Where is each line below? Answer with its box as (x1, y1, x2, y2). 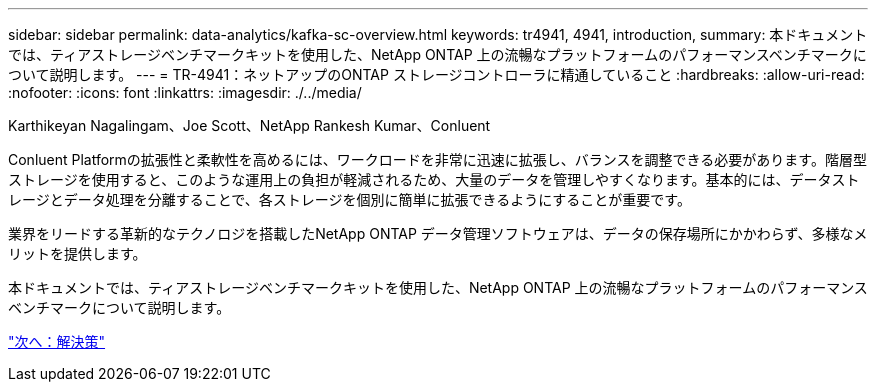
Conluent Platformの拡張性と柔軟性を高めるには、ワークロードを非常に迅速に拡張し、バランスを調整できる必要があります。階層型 (8, 151, 867, 168)
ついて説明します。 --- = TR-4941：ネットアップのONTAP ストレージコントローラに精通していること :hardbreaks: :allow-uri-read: (8, 66, 865, 83)
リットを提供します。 (8, 245, 147, 262)
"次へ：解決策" (8, 333, 106, 350)
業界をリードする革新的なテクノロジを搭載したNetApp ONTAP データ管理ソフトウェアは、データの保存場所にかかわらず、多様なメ (8, 225, 868, 242)
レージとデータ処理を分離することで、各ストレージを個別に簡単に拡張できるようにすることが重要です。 (8, 191, 691, 208)
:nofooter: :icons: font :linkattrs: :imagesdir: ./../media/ (8, 84, 362, 101)
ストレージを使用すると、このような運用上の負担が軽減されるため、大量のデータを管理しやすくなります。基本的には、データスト (8, 171, 860, 188)
